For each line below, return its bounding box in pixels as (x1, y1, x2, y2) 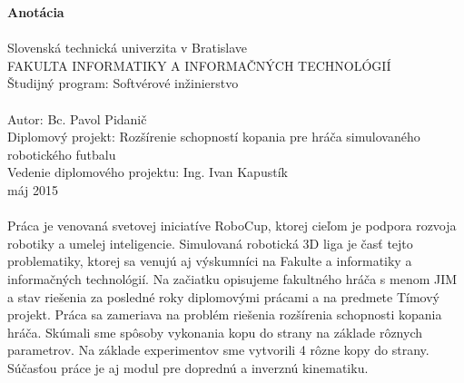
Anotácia (7, 3, 64, 21)
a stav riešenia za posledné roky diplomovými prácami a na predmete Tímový (7, 287, 439, 306)
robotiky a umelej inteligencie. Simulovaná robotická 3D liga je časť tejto (7, 233, 413, 252)
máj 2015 (7, 180, 58, 199)
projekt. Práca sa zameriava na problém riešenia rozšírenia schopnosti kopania (7, 305, 442, 324)
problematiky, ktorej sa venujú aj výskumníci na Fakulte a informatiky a (7, 251, 412, 270)
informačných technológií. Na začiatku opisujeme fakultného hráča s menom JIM (7, 269, 458, 288)
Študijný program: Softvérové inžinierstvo (7, 74, 239, 93)
